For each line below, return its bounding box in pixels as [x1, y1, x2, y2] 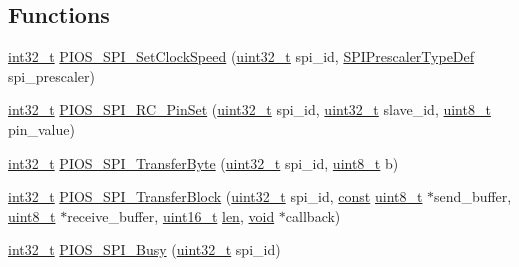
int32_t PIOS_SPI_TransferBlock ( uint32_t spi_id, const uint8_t [8, 186, 423, 207]
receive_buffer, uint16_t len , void [67, 205, 275, 226]
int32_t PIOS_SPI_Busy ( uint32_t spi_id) [8, 239, 281, 260]
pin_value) [8, 118, 75, 139]
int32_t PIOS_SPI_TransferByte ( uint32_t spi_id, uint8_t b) [8, 152, 399, 173]
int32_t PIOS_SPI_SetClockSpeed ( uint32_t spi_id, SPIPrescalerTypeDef [8, 46, 475, 67]
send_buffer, [434, 186, 512, 207]
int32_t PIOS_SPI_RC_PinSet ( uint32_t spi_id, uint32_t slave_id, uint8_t [8, 99, 491, 120]
